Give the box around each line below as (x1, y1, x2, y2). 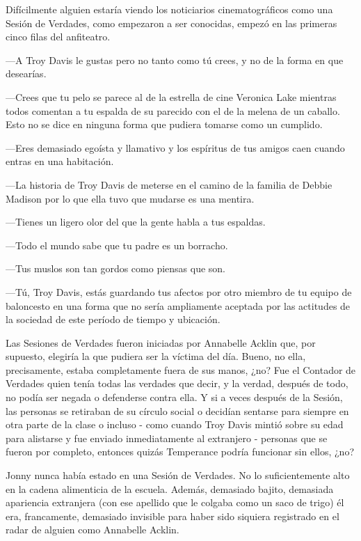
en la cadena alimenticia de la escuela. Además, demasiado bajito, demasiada (6, 481, 334, 496)
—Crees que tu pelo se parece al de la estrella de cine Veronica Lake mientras (6, 89, 337, 104)
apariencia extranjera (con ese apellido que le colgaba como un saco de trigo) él (6, 495, 344, 510)
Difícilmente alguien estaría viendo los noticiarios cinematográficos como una (6, 2, 333, 16)
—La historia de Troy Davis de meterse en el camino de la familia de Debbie (6, 177, 332, 191)
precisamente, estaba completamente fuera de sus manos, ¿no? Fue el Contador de (6, 362, 356, 377)
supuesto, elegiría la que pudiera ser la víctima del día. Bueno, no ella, (6, 349, 306, 363)
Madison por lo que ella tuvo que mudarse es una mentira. (6, 191, 255, 205)
